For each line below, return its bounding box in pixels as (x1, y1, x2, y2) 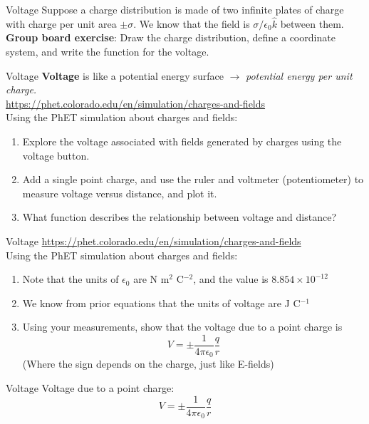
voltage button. (22, 148, 90, 162)
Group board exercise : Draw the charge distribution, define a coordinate (6, 30, 336, 45)
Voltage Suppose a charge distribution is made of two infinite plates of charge (6, 2, 344, 16)
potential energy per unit (245, 68, 353, 83)
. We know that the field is (133, 16, 250, 31)
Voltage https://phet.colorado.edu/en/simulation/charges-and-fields (6, 233, 301, 248)
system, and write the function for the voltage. (6, 44, 209, 58)
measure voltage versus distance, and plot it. (22, 185, 217, 200)
